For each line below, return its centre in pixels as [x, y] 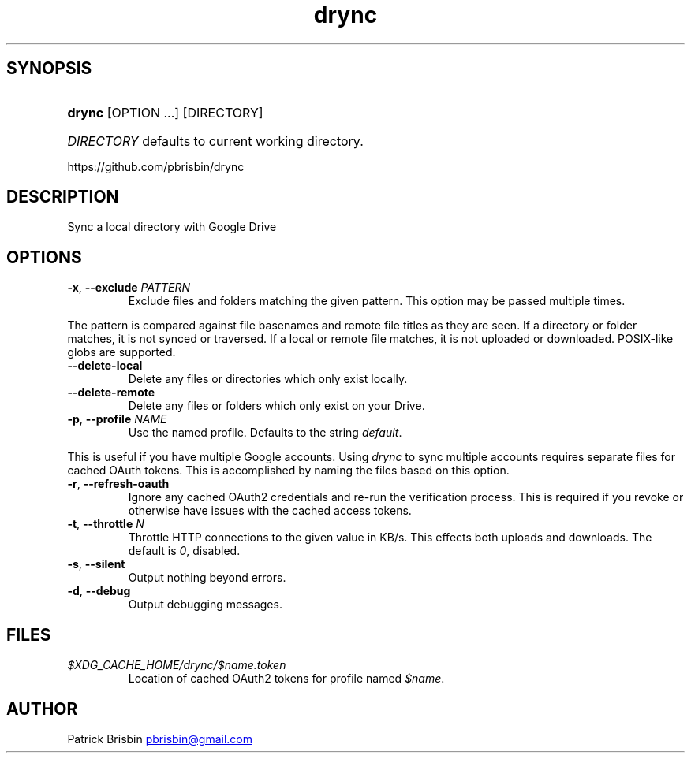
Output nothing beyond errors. [207, 578]
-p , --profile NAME [117, 419]
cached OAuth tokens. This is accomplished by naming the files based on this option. [288, 471]
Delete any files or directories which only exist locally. [268, 379]
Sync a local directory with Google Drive [172, 227]
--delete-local [105, 366]
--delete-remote [111, 393]
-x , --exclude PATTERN [129, 288]
